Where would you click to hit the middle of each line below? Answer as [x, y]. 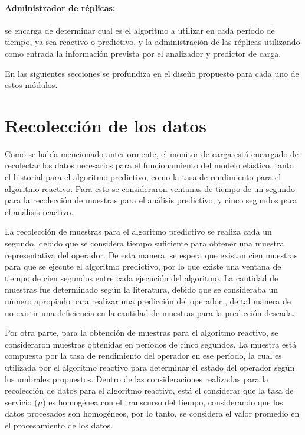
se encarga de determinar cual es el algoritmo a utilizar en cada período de [140, 30]
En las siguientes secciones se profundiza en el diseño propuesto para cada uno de [152, 73]
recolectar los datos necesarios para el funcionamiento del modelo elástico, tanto [149, 165]
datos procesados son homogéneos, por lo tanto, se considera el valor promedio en [152, 413]
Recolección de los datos [106, 125]
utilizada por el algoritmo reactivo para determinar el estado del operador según [150, 367]
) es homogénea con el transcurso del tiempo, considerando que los [163, 402]
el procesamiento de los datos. [59, 425]
